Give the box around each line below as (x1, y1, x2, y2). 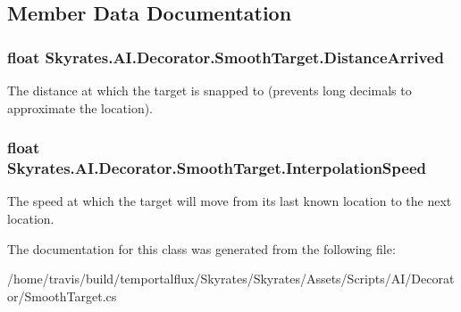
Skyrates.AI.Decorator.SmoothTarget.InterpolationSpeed (7, 157, 426, 179)
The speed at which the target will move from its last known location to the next (7, 192, 452, 210)
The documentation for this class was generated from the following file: (7, 239, 396, 258)
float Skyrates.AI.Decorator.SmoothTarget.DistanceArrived (7, 45, 444, 68)
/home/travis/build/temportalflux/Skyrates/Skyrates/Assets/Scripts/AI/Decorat (7, 269, 455, 288)
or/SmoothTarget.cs (7, 286, 117, 305)
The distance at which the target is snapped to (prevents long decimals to (7, 81, 412, 99)
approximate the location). (7, 98, 154, 117)
